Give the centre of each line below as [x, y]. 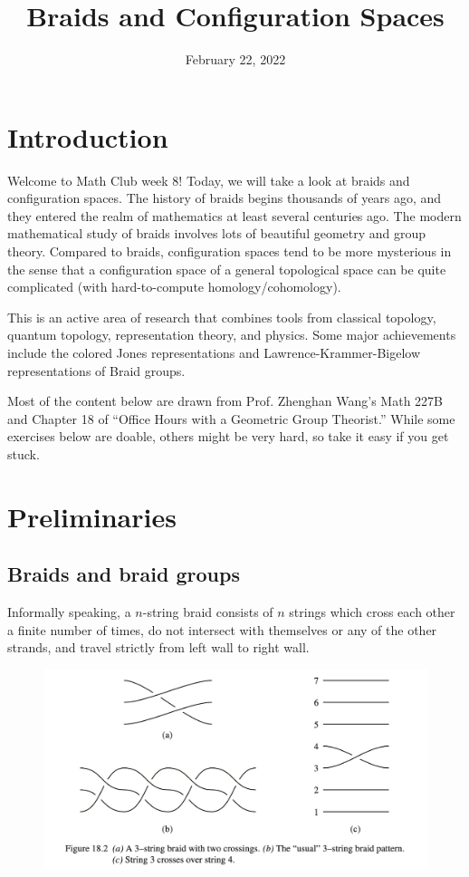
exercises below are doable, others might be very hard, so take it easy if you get [228, 436]
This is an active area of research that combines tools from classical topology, [222, 317]
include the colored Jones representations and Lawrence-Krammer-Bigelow [214, 352]
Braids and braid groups [124, 574]
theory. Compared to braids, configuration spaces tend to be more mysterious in [230, 251]
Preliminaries [92, 516]
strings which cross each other [372, 612]
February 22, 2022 [235, 59]
